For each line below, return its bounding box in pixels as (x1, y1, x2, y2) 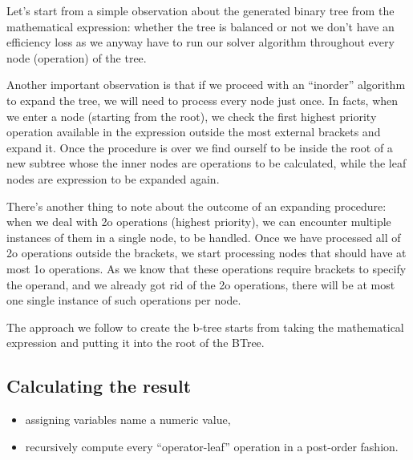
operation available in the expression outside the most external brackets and (6, 123, 381, 140)
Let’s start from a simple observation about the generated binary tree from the (6, 2, 395, 18)
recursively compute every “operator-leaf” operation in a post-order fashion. (25, 438, 399, 454)
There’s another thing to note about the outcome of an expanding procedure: (6, 197, 387, 214)
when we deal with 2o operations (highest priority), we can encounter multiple (6, 213, 391, 230)
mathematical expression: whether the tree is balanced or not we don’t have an (6, 18, 395, 34)
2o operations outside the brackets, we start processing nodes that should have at (6, 244, 407, 261)
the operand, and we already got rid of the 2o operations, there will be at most (6, 276, 395, 293)
